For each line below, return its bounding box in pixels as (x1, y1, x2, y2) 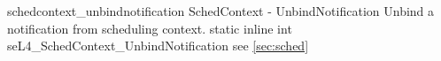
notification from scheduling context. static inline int (7, 19, 292, 37)
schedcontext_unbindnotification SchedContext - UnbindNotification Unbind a (7, 2, 435, 19)
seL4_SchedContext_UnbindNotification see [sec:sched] (7, 36, 309, 55)
